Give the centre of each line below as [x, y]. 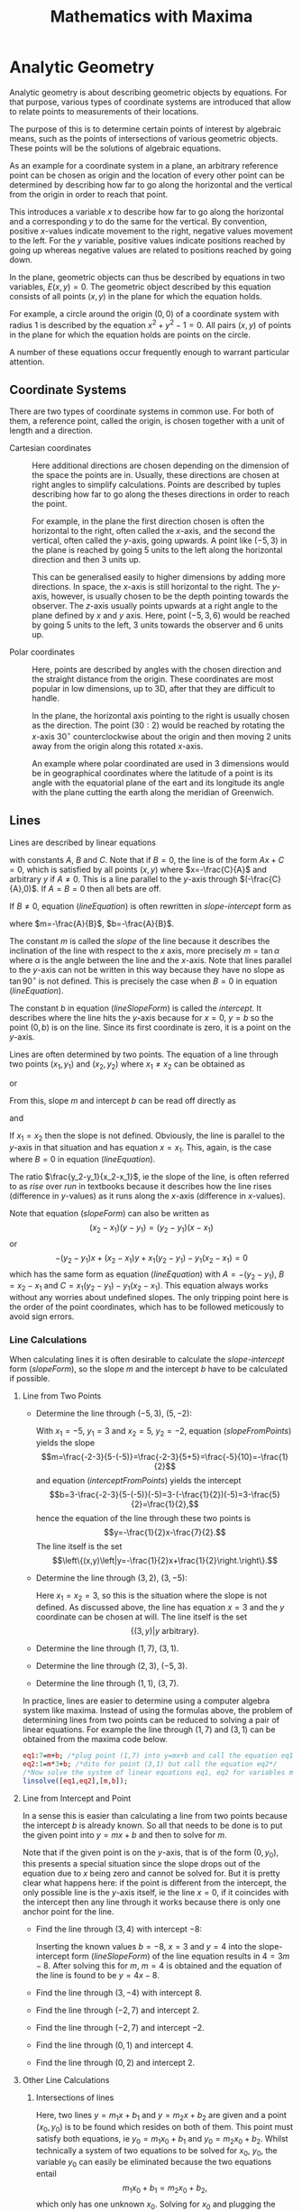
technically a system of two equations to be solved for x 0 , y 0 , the [156, 2151]
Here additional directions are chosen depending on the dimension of [161, 465]
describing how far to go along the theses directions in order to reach [161, 494]
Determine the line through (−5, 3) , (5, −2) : [114, 1414]
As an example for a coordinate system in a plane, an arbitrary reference [144, 165]
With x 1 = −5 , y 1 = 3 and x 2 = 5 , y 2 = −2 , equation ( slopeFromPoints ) [164, 1432]
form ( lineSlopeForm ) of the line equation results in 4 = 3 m [181, 1956]
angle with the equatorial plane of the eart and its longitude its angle [159, 783]
